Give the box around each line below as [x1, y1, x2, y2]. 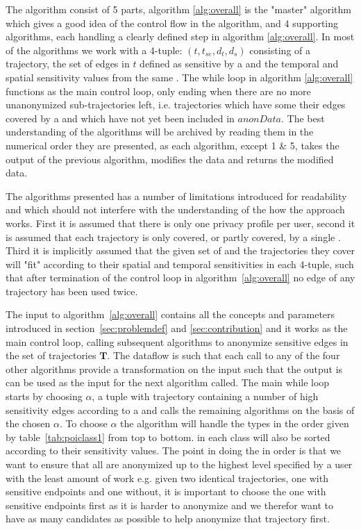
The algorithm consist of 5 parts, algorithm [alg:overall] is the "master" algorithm [6, 2, 351, 16]
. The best [280, 110, 325, 125]
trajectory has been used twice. [6, 283, 138, 298]
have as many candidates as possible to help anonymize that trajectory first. [6, 511, 330, 526]
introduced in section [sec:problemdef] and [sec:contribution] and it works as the [6, 321, 348, 336]
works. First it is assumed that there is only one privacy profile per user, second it [6, 215, 355, 230]
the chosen [6, 416, 51, 431]
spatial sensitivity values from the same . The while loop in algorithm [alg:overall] [6, 69, 353, 84]
